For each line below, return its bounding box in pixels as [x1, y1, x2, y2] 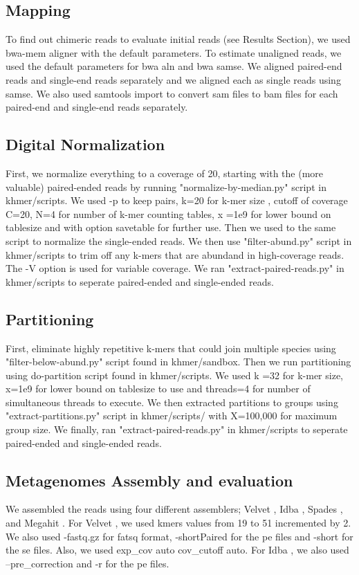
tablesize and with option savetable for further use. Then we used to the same [6, 220, 336, 235]
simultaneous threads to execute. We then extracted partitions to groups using [6, 394, 338, 409]
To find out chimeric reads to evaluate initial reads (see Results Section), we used [6, 32, 351, 46]
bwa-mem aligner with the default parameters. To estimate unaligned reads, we [6, 45, 342, 60]
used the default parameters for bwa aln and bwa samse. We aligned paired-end [6, 59, 342, 73]
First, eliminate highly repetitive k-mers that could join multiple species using [6, 340, 336, 355]
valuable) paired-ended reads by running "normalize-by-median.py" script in [6, 179, 326, 194]
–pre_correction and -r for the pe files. [6, 556, 169, 570]
